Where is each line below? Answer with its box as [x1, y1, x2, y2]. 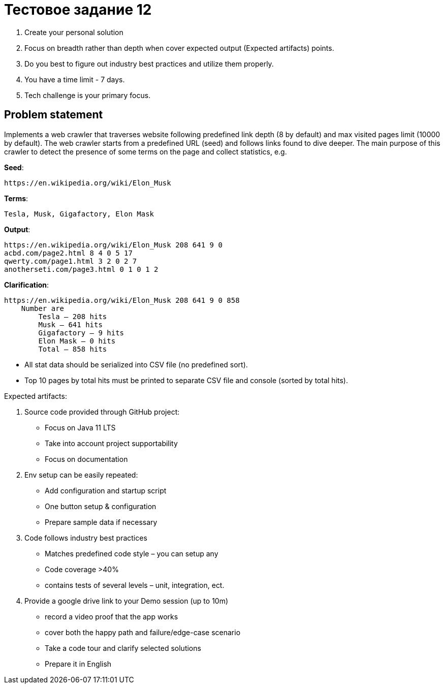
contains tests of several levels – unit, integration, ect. [45, 580, 225, 589]
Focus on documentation [45, 454, 128, 463]
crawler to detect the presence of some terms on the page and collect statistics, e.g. [4, 147, 287, 156]
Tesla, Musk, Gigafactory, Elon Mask [4, 209, 154, 218]
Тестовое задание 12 [4, 1, 152, 18]
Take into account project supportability [45, 439, 178, 448]
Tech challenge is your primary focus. [24, 90, 151, 100]
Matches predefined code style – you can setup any [45, 549, 218, 558]
